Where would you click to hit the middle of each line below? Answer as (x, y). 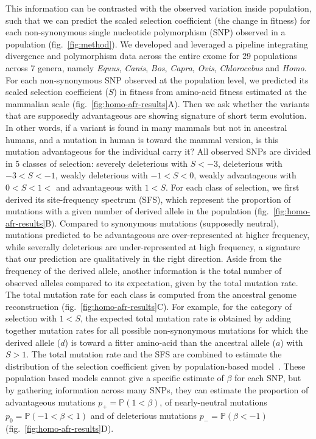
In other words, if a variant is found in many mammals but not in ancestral (146, 127)
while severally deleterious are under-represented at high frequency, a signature (153, 246)
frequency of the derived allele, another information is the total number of (144, 271)
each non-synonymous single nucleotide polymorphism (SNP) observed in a (146, 32)
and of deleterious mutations (144, 416)
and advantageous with (99, 187)
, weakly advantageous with (245, 175)
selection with (31, 318)
